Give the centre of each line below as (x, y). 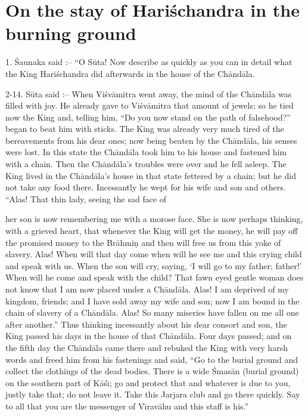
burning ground (71, 33)
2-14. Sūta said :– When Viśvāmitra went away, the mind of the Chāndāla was (149, 93)
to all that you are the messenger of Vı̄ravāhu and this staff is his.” (127, 406)
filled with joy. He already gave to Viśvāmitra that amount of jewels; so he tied (150, 105)
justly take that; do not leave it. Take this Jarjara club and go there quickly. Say (153, 394)
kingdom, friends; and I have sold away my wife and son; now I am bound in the (153, 301)
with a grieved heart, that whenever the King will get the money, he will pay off (152, 231)
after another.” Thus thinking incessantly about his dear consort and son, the (146, 324)
